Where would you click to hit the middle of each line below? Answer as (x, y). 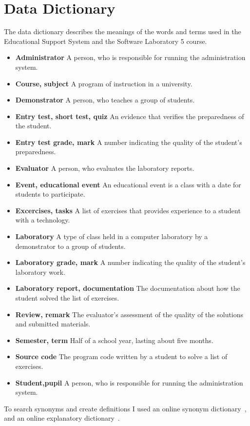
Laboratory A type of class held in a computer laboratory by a (112, 236)
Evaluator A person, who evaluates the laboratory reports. (105, 168)
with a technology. (43, 220)
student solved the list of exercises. (67, 298)
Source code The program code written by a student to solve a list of (121, 356)
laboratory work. (40, 272)
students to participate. (50, 194)
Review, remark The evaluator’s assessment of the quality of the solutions (129, 314)
